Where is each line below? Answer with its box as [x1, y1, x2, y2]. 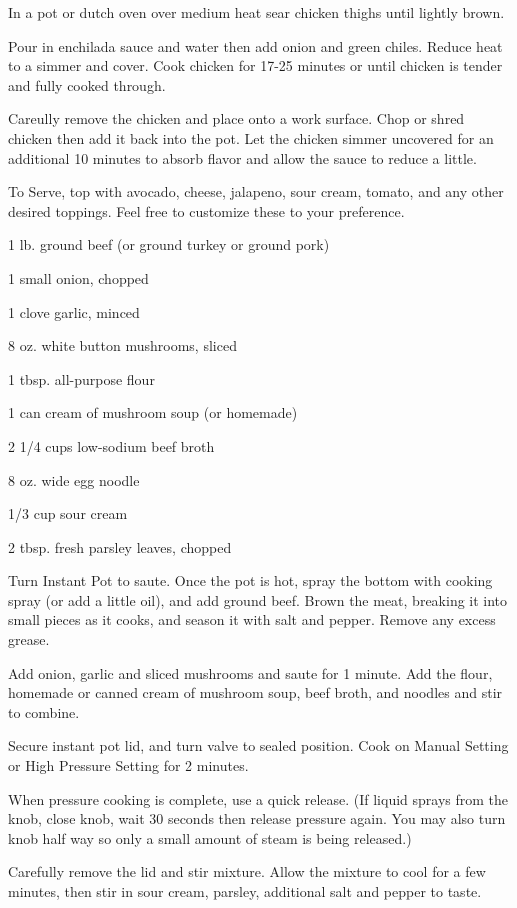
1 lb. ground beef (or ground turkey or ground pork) [8, 234, 330, 255]
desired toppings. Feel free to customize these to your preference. [8, 200, 405, 221]
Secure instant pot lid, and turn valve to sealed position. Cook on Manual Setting [8, 735, 509, 756]
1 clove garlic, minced [8, 301, 140, 322]
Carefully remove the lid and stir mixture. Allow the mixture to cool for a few [8, 861, 486, 882]
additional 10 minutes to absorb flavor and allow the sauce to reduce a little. [8, 147, 477, 168]
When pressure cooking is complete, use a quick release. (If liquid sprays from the [8, 788, 509, 809]
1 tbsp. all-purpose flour [8, 368, 155, 389]
